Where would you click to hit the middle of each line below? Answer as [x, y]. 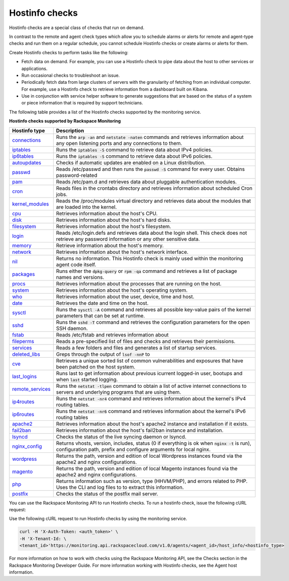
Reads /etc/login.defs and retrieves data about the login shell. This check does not [151, 233]
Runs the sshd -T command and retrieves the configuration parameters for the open [153, 322]
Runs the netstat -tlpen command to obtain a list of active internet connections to [151, 386]
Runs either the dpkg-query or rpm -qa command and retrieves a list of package [146, 271]
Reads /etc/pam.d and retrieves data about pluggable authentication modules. [146, 181]
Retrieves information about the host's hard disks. [114, 220]
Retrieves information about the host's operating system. [122, 290]
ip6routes [23, 414]
